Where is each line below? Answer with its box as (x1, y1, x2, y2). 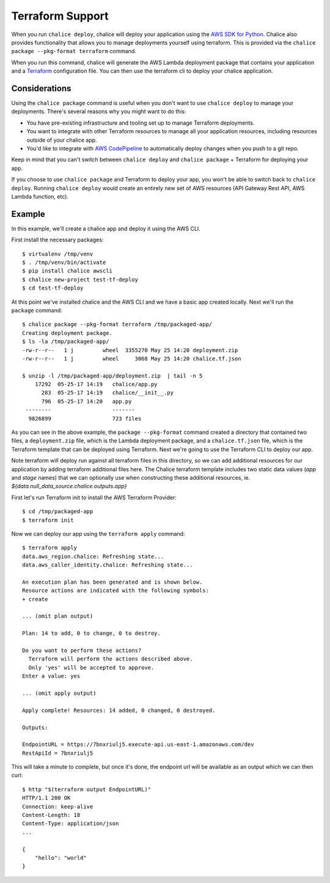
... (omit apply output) (22, 689, 97, 697)
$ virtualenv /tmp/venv (22, 251, 94, 257)
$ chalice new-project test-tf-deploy (22, 276, 139, 283)
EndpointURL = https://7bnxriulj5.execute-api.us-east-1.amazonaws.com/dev (22, 741, 254, 748)
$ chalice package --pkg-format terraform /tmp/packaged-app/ (22, 321, 213, 328)
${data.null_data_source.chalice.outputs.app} (11, 483, 127, 490)
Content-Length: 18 (22, 812, 81, 819)
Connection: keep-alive (22, 803, 94, 810)
